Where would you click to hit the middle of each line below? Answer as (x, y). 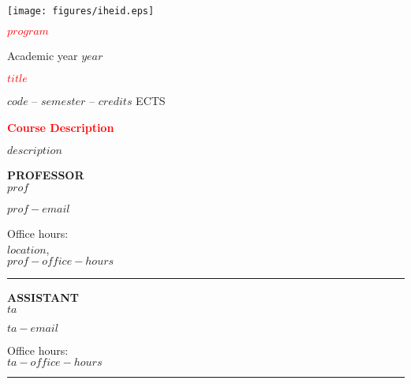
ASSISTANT (43, 297)
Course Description (61, 127)
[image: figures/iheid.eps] (81, 11)
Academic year (43, 55)
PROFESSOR (46, 175)
